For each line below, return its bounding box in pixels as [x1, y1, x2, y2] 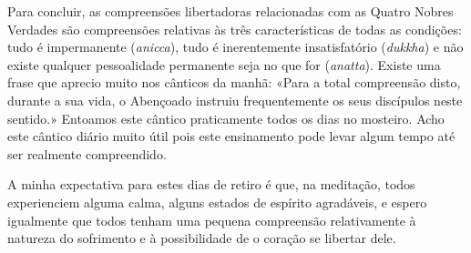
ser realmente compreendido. [7, 144, 167, 163]
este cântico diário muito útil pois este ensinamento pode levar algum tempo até [7, 126, 456, 146]
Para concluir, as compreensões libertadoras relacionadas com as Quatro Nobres [7, 2, 454, 20]
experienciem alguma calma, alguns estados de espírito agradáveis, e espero [7, 192, 427, 211]
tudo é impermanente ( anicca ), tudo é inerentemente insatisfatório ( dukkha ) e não [7, 37, 464, 56]
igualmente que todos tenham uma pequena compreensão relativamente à [7, 210, 416, 229]
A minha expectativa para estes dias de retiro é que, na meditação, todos [7, 175, 415, 194]
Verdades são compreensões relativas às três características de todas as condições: [7, 19, 462, 38]
